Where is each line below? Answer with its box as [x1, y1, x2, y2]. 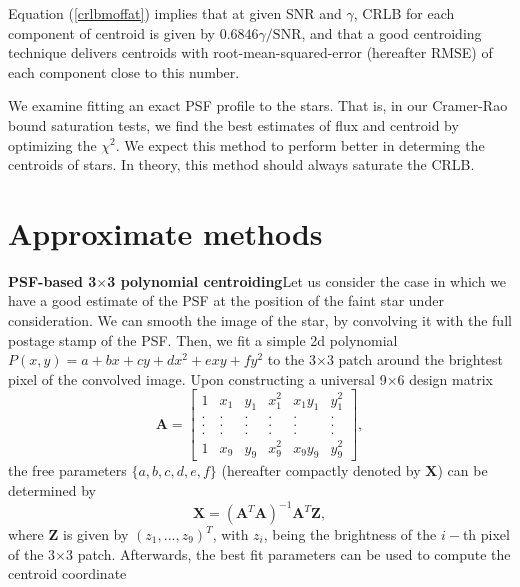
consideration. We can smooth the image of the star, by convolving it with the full [8, 310, 512, 331]
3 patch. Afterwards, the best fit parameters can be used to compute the [65, 543, 511, 564]
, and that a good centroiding [301, 22, 482, 43]
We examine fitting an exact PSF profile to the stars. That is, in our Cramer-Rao [8, 95, 508, 116]
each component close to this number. [8, 61, 240, 82]
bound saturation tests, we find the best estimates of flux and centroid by [8, 114, 459, 135]
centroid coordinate [8, 563, 127, 584]
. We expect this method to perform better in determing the [115, 134, 485, 155]
